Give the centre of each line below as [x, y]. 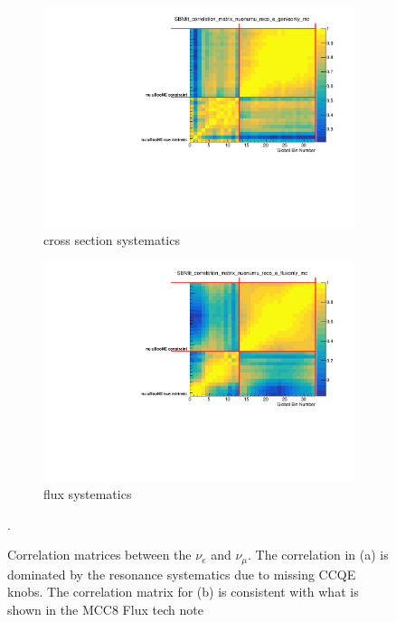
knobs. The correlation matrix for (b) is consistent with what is [183, 592]
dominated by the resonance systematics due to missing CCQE [182, 574]
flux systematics [88, 494]
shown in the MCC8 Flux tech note [105, 609]
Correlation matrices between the [99, 555]
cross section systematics [112, 239]
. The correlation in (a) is [318, 555]
